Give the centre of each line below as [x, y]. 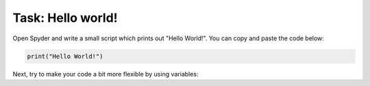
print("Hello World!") [65, 56]
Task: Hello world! [65, 18]
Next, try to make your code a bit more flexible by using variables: [106, 74]
